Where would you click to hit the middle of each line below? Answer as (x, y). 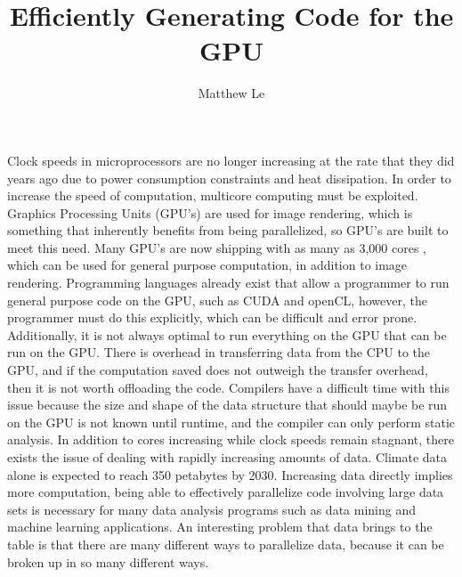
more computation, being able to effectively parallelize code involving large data (226, 492)
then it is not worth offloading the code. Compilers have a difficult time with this (228, 387)
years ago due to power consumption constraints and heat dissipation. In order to (229, 178)
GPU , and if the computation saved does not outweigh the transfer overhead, (218, 370)
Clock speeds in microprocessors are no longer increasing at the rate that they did (231, 160)
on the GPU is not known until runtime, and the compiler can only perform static (231, 422)
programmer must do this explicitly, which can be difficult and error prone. (212, 317)
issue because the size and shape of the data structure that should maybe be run (227, 405)
